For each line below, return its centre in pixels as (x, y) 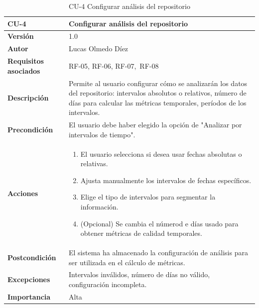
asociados (24, 70)
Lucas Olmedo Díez (99, 49)
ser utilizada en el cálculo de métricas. (127, 262)
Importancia (29, 296)
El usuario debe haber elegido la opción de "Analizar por (155, 125)
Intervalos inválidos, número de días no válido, (139, 274)
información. (99, 206)
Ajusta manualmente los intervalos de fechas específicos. (166, 180)
